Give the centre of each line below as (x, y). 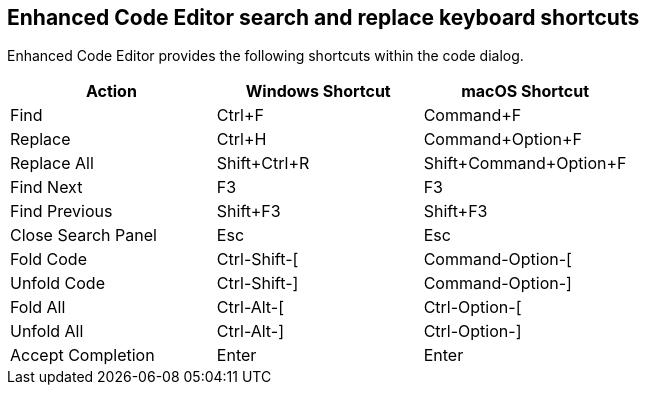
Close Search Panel (83, 235)
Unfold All (47, 331)
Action (111, 91)
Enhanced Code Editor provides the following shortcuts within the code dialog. (265, 56)
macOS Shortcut (525, 91)
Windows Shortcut (318, 91)
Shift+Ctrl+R (263, 163)
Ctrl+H (241, 139)
